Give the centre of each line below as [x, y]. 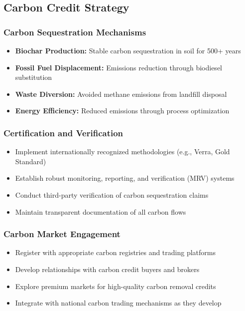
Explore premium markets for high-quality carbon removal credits [116, 286]
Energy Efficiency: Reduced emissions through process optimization [122, 111]
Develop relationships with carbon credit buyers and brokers [107, 269]
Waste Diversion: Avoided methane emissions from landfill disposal [121, 94]
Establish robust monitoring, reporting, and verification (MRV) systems [125, 178]
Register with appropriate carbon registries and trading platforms [115, 252]
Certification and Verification [63, 133]
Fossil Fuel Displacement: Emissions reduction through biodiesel [119, 67]
